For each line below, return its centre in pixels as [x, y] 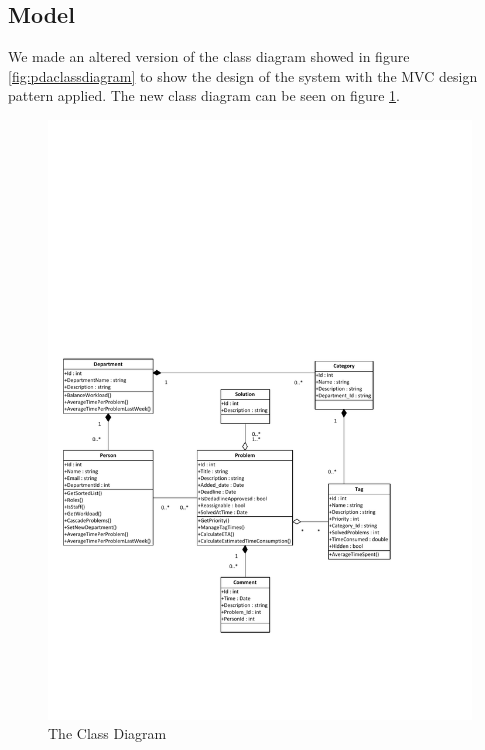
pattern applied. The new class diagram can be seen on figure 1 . [204, 95]
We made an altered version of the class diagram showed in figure [209, 56]
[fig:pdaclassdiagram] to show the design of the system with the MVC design [243, 75]
